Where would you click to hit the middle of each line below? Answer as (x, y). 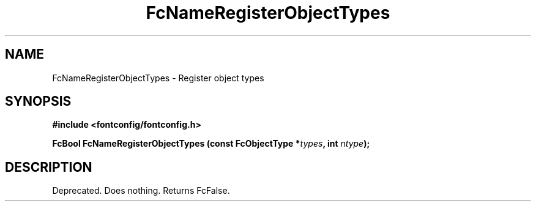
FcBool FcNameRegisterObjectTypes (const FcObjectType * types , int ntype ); (211, 144)
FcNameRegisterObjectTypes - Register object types (158, 78)
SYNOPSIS (38, 101)
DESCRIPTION (49, 167)
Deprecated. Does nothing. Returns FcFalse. (141, 191)
